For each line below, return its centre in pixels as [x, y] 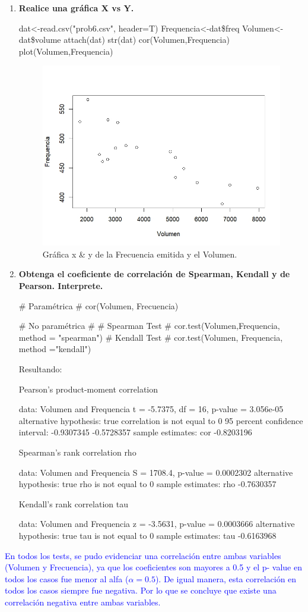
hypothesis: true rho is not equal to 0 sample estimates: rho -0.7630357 [147, 484]
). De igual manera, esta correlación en [226, 578]
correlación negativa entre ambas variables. [83, 602]
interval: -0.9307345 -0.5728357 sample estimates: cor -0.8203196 [135, 432]
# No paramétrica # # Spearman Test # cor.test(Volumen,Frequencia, [149, 326]
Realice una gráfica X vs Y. [76, 8]
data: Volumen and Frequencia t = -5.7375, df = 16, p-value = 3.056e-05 [151, 409]
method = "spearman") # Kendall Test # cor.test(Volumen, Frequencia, [151, 337]
